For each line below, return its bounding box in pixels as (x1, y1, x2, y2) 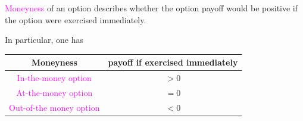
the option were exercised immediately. (5, 13, 146, 26)
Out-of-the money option (9, 101, 100, 113)
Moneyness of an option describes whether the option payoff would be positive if (5, 2, 298, 14)
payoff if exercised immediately (108, 56, 238, 69)
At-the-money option (16, 86, 93, 98)
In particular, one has (5, 33, 84, 46)
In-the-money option (17, 72, 92, 84)
